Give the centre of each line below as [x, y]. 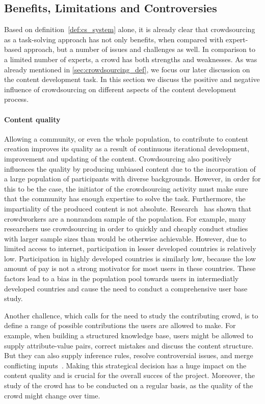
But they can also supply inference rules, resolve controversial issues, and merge [129, 355]
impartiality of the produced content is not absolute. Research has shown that [128, 208]
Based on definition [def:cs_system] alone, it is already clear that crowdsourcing [130, 29]
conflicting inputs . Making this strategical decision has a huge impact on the [125, 365]
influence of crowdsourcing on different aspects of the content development [120, 89]
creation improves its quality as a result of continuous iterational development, [127, 149]
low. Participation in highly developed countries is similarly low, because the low [130, 258]
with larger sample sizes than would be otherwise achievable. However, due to [125, 238]
